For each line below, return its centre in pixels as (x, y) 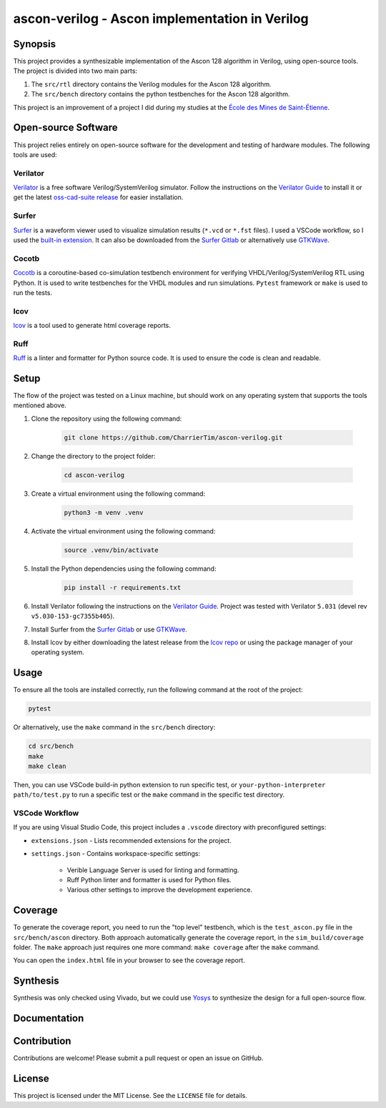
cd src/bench (51, 746)
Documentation (49, 1018)
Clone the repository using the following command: (107, 419)
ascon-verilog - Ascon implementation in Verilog (161, 19)
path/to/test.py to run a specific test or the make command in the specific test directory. (149, 795)
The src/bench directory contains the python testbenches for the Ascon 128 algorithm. (160, 94)
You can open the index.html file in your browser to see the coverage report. (129, 960)
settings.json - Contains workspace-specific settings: (116, 854)
